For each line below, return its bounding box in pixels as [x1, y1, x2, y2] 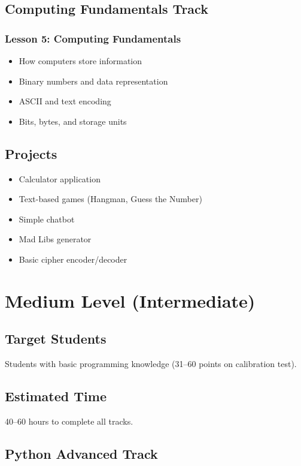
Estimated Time [5, 387, 107, 405]
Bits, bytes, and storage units [19, 115, 127, 127]
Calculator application [19, 172, 101, 185]
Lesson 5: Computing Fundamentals [5, 31, 181, 46]
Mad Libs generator [19, 233, 92, 245]
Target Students [5, 329, 107, 348]
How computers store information [19, 55, 142, 67]
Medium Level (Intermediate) [5, 288, 256, 312]
